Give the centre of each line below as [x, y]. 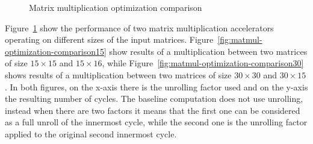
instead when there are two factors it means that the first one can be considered [153, 110]
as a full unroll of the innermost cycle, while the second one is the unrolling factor [156, 122]
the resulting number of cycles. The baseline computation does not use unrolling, [154, 99]
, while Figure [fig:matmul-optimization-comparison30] [203, 63]
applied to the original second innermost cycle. [91, 133]
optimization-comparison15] [56, 51]
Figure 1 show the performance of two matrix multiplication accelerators [139, 27]
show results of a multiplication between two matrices [208, 51]
